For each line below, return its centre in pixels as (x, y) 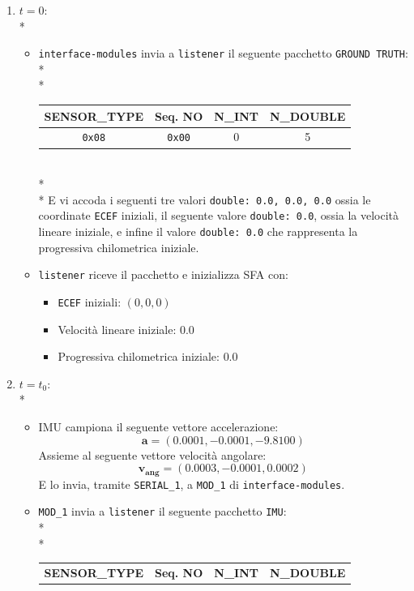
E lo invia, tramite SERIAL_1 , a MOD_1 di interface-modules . (192, 484)
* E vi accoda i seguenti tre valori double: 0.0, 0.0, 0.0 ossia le (205, 199)
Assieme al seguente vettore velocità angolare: (152, 454)
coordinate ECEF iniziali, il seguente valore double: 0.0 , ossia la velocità (219, 215)
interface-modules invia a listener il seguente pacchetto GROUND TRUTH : (223, 53)
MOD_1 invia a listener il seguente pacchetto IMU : (162, 511)
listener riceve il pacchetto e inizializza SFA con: (163, 274)
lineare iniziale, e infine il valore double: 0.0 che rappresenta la (198, 231)
